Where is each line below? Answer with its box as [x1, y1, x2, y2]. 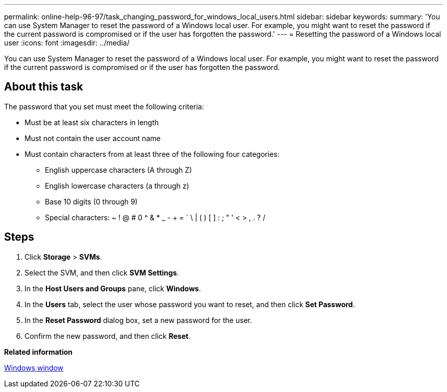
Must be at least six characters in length [24, 118, 159, 127]
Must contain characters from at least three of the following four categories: [24, 149, 280, 158]
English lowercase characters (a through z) [45, 181, 189, 190]
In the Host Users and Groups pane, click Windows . [24, 284, 201, 293]
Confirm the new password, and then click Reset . [24, 331, 191, 340]
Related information [4, 347, 73, 356]
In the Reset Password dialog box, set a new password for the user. [24, 315, 252, 325]
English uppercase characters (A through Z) [45, 165, 192, 174]
